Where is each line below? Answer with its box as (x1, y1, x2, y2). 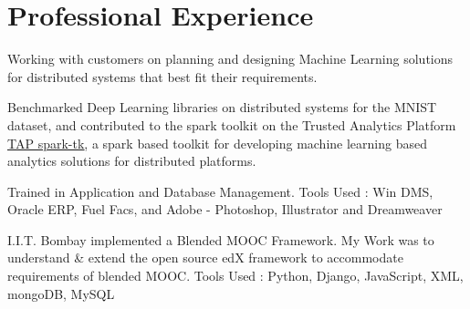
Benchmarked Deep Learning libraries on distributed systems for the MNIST (7, 98, 437, 117)
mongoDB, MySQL (7, 283, 115, 303)
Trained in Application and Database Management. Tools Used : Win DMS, (7, 181, 433, 201)
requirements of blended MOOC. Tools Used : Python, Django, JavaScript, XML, (7, 266, 464, 285)
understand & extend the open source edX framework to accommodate (7, 248, 403, 267)
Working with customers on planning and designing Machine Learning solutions (7, 49, 454, 68)
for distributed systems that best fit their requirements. (7, 67, 318, 86)
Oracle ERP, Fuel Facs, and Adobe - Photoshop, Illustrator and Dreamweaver (7, 200, 443, 219)
